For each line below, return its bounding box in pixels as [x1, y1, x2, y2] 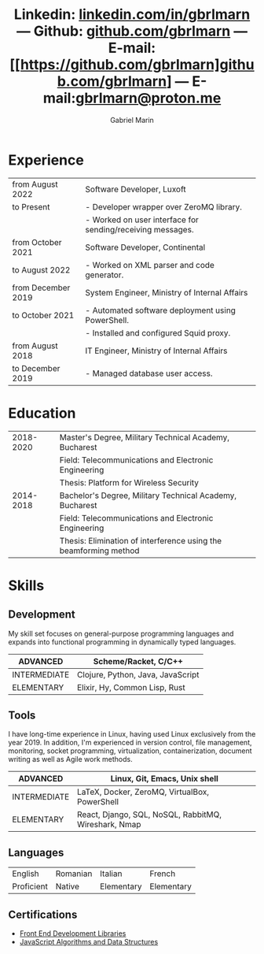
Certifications [8, 908, 78, 921]
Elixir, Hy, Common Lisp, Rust [77, 681, 186, 692]
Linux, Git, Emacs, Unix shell [110, 774, 218, 785]
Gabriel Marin [109, 115, 155, 124]
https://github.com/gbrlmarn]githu [20, 56, 255, 74]
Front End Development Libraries [19, 929, 126, 938]
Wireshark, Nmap [77, 819, 141, 830]
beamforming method [59, 545, 140, 556]
